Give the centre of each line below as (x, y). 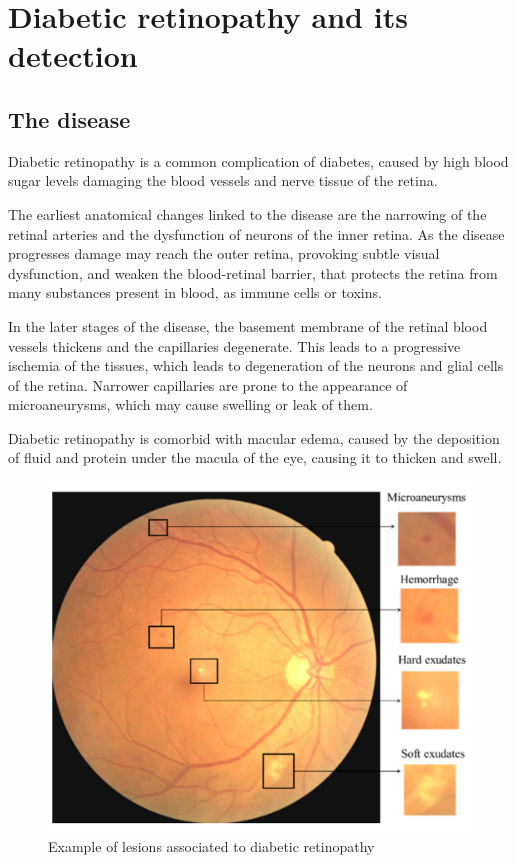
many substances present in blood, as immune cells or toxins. (195, 292)
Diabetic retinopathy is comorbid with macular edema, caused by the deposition (254, 437)
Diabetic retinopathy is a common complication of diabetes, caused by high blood (258, 160)
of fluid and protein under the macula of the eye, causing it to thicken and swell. (255, 457)
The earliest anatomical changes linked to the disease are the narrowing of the (247, 213)
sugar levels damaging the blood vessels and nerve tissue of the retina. (223, 180)
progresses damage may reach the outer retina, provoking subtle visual (224, 253)
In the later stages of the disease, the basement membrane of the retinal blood (248, 325)
